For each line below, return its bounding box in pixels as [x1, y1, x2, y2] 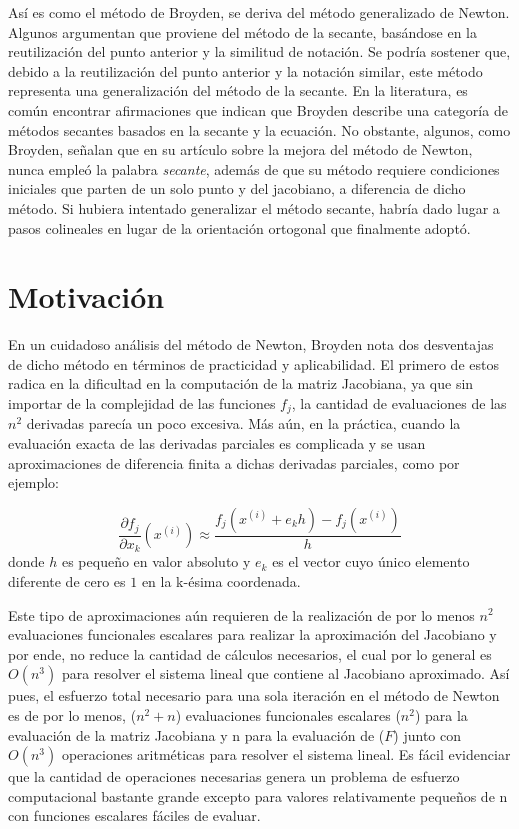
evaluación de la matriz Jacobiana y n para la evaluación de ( [8, 724, 385, 745]
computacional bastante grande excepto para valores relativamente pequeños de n [8, 785, 508, 806]
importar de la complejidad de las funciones [8, 393, 276, 414]
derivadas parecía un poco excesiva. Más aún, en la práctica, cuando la [26, 413, 461, 434]
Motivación [8, 276, 165, 317]
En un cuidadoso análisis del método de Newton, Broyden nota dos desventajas [8, 334, 494, 355]
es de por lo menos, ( [8, 704, 137, 725]
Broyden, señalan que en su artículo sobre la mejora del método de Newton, [8, 139, 473, 160]
